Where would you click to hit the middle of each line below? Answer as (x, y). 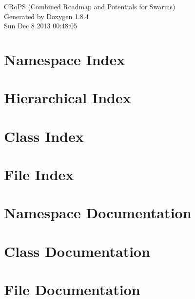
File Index (39, 174)
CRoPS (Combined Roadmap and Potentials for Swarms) (90, 6)
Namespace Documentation (98, 213)
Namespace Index (65, 59)
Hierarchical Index (68, 98)
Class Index (44, 136)
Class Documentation (77, 251)
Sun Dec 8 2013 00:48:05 (40, 26)
